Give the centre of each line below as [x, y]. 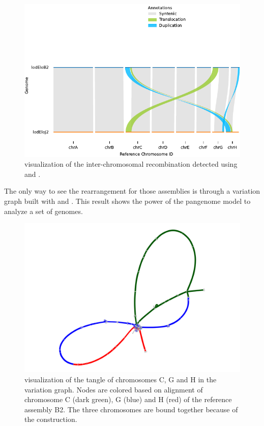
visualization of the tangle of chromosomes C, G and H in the [121, 379]
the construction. [51, 419]
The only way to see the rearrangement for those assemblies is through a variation [132, 191]
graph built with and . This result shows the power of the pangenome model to [127, 201]
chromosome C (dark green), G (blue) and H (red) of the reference [128, 399]
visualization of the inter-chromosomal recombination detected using [131, 164]
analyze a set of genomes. [43, 211]
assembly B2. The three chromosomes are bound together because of [131, 409]
